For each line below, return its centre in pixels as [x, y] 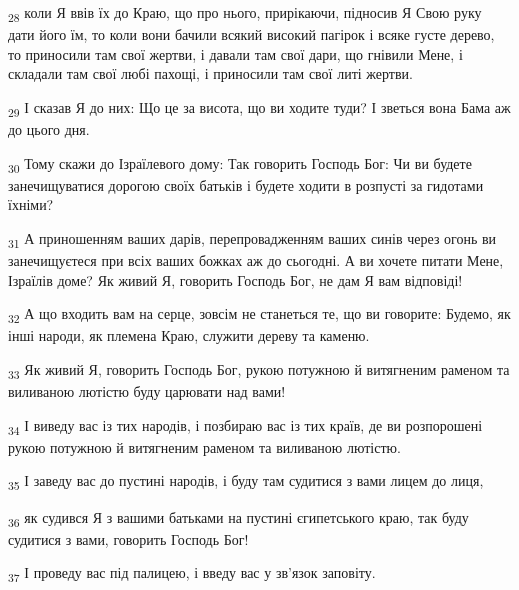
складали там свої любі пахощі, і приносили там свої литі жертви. [210, 73]
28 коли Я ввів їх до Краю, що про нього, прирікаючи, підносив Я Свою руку [245, 13]
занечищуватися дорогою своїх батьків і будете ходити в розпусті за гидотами [246, 184]
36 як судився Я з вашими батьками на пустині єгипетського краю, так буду [238, 518]
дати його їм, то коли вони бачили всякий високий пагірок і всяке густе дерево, [251, 34]
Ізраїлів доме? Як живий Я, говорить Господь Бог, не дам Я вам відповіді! [235, 279]
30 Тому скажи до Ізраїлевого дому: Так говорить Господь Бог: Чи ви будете [240, 164]
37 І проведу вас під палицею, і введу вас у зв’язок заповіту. [192, 574]
